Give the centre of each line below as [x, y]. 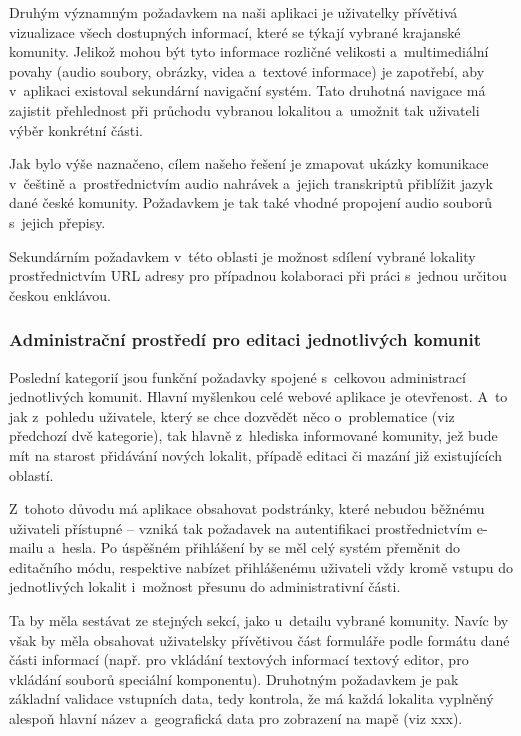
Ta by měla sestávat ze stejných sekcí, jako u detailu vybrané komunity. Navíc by [259, 620]
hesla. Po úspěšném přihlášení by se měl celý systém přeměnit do [261, 547]
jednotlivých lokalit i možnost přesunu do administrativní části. [205, 586]
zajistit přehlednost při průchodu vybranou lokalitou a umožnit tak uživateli [244, 109]
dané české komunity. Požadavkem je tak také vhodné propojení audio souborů [251, 202]
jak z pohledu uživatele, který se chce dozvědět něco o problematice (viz [232, 415]
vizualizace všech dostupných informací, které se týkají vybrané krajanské [235, 31]
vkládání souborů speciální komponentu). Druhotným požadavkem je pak [234, 678]
